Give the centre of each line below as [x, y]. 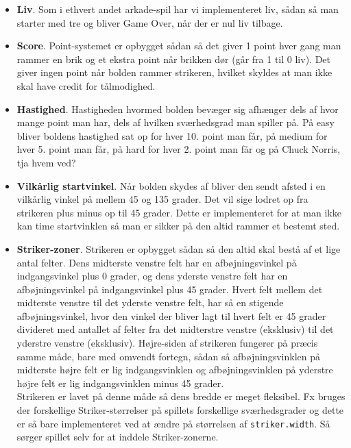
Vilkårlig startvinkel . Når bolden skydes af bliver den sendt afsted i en [171, 185]
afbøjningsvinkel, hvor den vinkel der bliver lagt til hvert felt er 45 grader [171, 315]
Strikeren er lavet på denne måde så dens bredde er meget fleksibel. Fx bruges [181, 396]
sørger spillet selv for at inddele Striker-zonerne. [118, 437]
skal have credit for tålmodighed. [86, 85]
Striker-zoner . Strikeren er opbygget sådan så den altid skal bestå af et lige [179, 248]
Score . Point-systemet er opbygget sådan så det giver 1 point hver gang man [179, 46]
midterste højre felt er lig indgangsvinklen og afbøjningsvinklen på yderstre [175, 370]
